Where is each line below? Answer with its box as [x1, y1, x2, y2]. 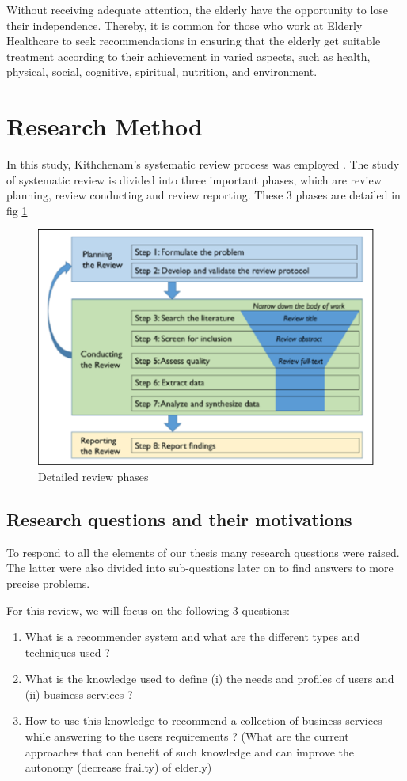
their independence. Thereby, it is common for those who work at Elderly [6, 17, 363, 33]
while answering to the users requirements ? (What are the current [25, 728, 349, 745]
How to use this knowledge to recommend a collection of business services [25, 712, 382, 729]
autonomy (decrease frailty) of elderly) [25, 759, 212, 775]
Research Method [6, 110, 203, 142]
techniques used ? [25, 643, 110, 660]
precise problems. [6, 574, 90, 591]
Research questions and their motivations [6, 506, 352, 531]
